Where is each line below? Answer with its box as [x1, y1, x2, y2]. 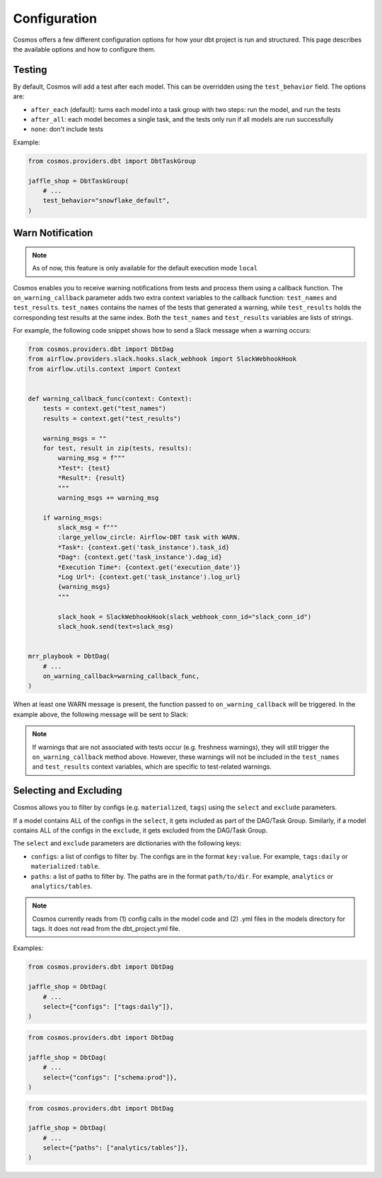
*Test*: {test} [57, 464, 111, 472]
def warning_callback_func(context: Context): [28, 395, 192, 403]
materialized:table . [30, 862, 100, 871]
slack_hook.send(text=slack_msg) [57, 623, 174, 630]
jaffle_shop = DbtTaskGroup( [28, 177, 129, 185]
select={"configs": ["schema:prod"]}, [42, 1073, 178, 1081]
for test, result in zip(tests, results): [42, 444, 192, 452]
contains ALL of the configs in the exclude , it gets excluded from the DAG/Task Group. [13, 825, 268, 835]
